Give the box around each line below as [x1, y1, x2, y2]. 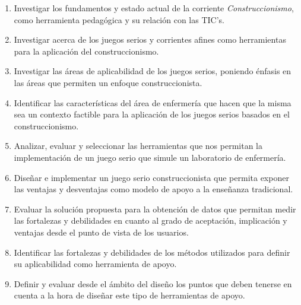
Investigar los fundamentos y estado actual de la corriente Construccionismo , [14, 2, 294, 14]
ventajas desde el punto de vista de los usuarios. [14, 225, 189, 238]
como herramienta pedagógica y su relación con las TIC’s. [14, 13, 224, 26]
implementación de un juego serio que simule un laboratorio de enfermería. [14, 151, 286, 163]
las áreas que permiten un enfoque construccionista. [14, 76, 202, 88]
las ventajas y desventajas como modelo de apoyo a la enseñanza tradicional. [14, 183, 293, 195]
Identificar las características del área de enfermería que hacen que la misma [14, 96, 292, 109]
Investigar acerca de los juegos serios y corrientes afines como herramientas [14, 33, 286, 46]
